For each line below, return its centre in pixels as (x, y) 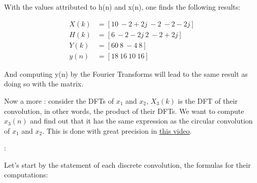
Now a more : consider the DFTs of (59, 100)
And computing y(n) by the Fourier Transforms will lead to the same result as (126, 73)
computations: (26, 175)
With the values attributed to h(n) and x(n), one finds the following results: (122, 7)
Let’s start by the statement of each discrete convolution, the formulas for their (127, 164)
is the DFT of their (208, 100)
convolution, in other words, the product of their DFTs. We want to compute (124, 111)
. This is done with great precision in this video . (117, 130)
